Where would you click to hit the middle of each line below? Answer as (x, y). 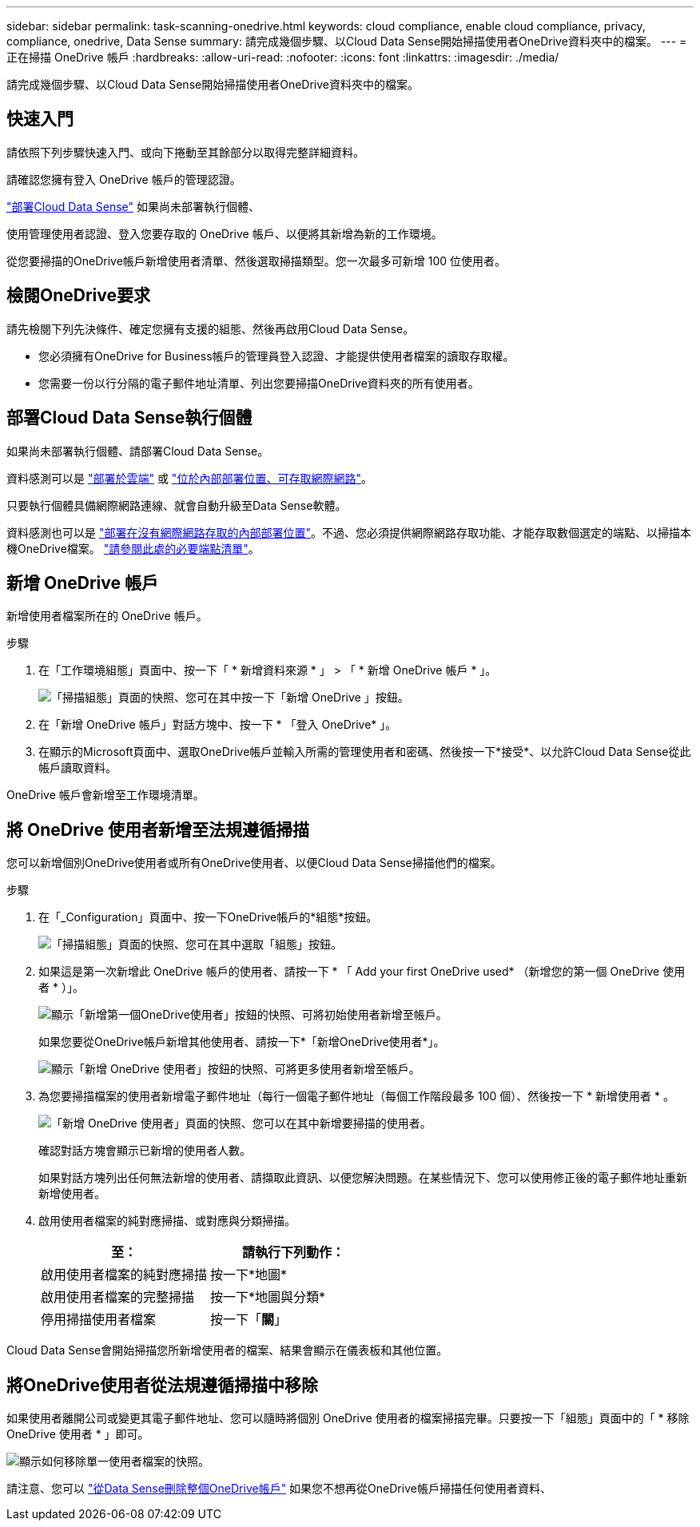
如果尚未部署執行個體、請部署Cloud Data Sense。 (138, 451)
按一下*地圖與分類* (268, 1297)
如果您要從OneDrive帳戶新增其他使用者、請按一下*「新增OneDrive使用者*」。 (242, 1042)
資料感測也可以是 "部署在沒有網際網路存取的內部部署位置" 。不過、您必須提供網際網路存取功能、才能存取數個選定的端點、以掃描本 (349, 532)
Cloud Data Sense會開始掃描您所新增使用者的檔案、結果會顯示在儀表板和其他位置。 (227, 1350)
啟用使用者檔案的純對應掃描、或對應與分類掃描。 (167, 1221)
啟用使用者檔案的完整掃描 (118, 1297)
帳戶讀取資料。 (78, 768)
